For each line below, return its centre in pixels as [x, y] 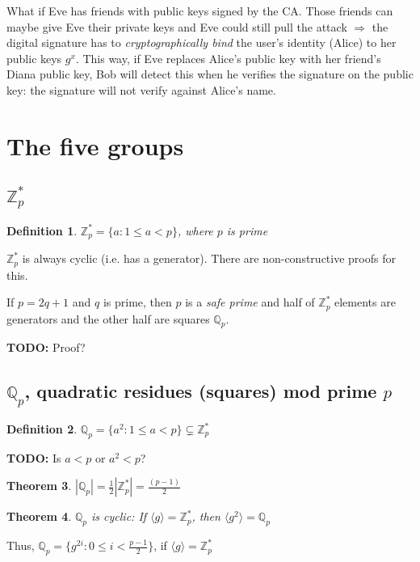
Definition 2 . [42, 429]
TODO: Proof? [46, 347]
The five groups [95, 145]
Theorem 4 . [39, 516]
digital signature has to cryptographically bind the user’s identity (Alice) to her [202, 42]
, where [195, 230]
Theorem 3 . [39, 486]
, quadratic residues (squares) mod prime [201, 391]
